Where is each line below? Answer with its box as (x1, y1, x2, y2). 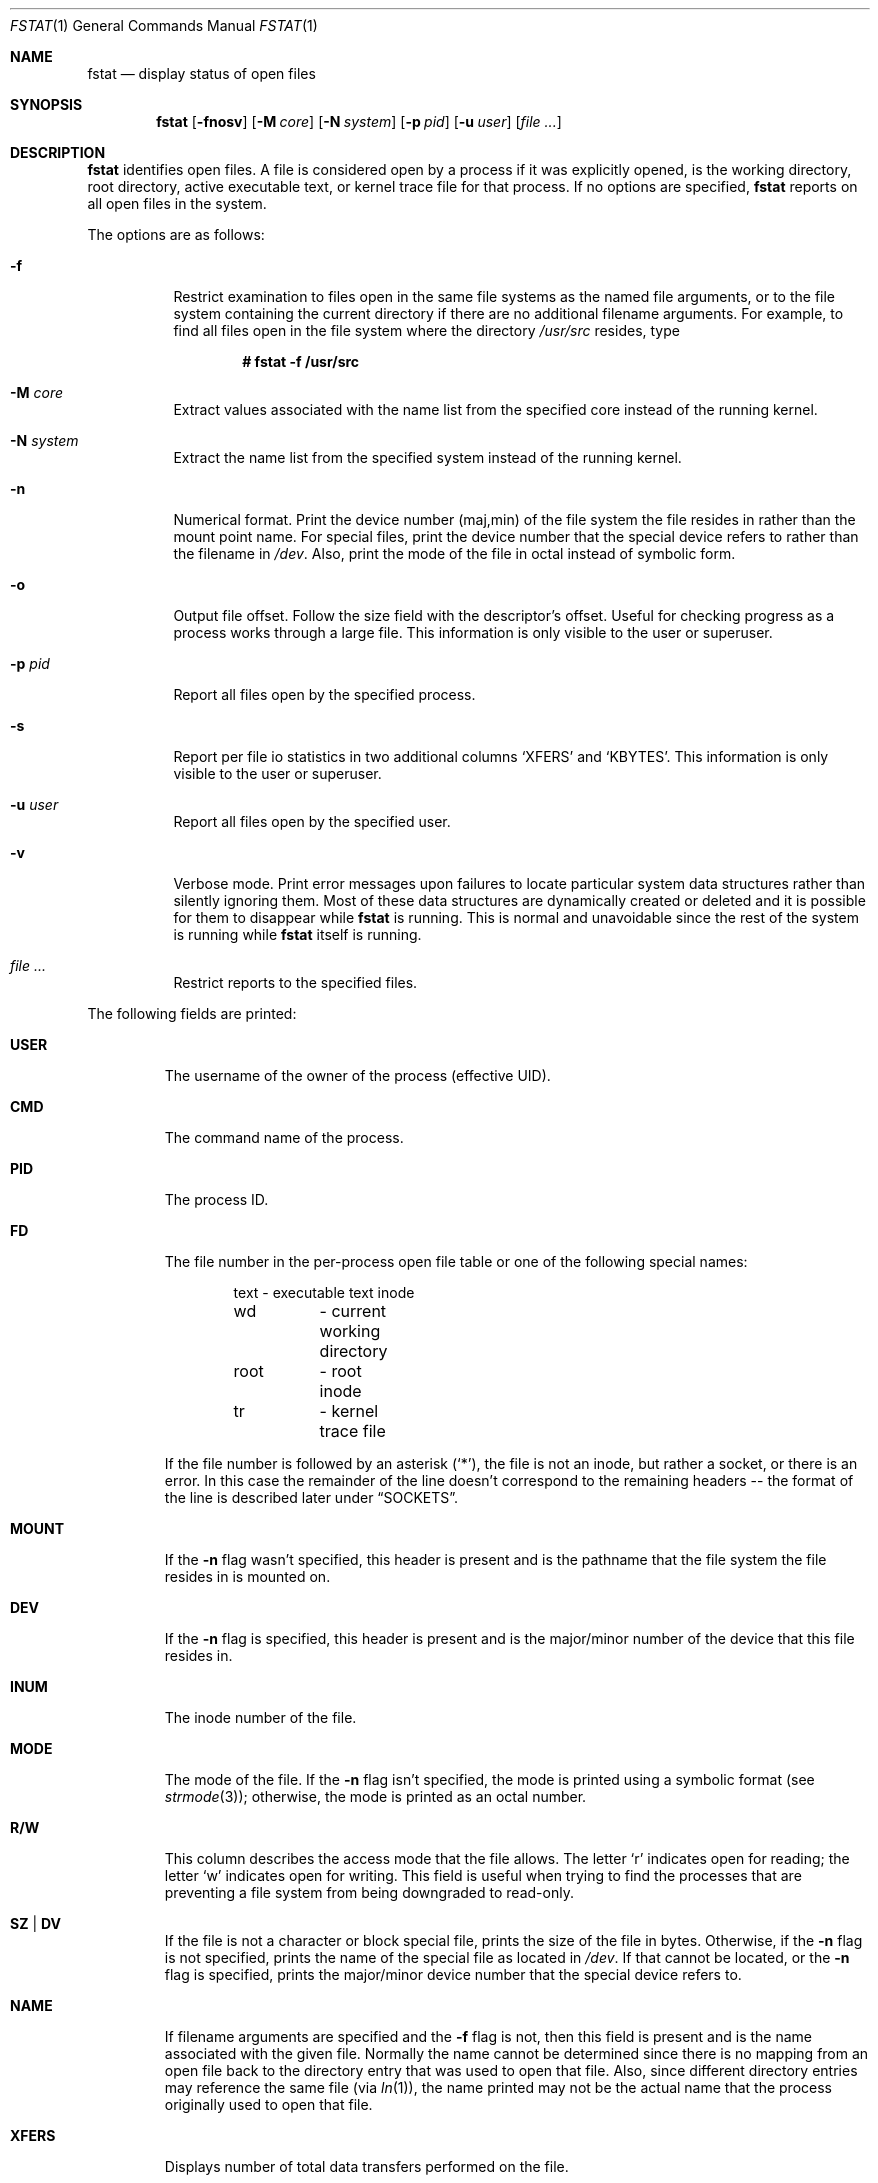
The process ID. (164, 1191, 269, 1208)
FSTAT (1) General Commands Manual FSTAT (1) (10, 17, 318, 34)
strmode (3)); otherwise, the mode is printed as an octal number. (164, 1788, 587, 1805)
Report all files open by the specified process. (173, 686, 476, 703)
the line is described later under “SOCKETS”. (164, 1489, 459, 1506)
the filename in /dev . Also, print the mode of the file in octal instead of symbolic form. (173, 545, 736, 562)
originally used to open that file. (164, 2096, 373, 2113)
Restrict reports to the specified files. (173, 974, 418, 991)
